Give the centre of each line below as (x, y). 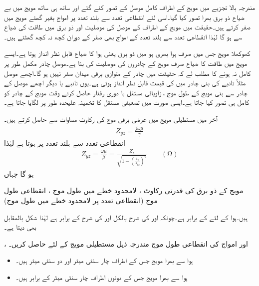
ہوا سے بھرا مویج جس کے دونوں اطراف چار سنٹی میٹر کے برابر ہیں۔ (102, 277)
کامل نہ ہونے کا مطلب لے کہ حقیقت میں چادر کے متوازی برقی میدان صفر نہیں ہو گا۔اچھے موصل (128, 73)
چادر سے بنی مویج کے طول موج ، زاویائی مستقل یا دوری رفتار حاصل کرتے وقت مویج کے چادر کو (126, 92)
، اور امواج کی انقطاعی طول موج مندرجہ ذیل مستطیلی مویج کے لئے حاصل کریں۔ (126, 243)
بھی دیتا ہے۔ (20, 227)
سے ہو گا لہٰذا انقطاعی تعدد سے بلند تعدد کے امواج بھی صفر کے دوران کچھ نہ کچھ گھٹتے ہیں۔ (123, 36)
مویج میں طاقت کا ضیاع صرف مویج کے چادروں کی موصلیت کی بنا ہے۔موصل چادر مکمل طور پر (126, 63)
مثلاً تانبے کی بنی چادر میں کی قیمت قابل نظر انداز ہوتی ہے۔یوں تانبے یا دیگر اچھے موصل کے (125, 83)
